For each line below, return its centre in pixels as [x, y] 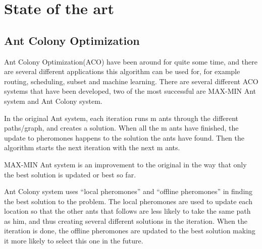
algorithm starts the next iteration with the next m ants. [92, 147]
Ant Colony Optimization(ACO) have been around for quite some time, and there [131, 61]
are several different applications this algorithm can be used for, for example [122, 71]
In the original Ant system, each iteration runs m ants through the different [121, 118]
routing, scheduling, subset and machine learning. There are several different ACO [131, 81]
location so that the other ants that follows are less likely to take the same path [127, 211]
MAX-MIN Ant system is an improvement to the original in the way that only [125, 164]
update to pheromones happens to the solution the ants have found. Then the [124, 137]
